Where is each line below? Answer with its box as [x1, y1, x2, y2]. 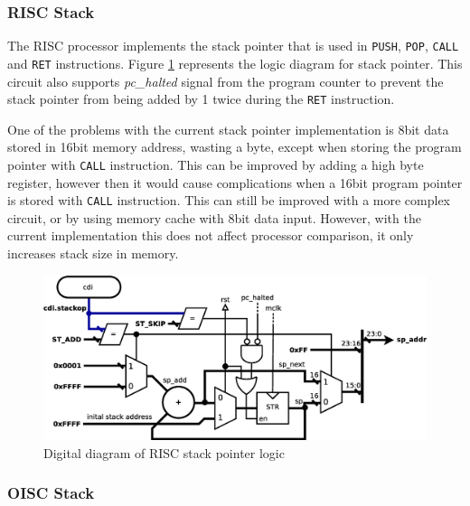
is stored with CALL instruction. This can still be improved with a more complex [7, 191, 450, 210]
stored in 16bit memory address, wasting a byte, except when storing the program [7, 137, 462, 156]
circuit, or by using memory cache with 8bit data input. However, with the [7, 208, 421, 227]
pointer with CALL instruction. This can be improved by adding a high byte [7, 155, 424, 173]
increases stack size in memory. [7, 244, 179, 263]
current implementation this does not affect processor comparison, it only [7, 226, 414, 245]
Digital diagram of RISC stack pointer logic [43, 443, 285, 462]
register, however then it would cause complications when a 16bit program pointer [7, 173, 463, 192]
